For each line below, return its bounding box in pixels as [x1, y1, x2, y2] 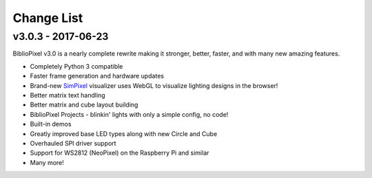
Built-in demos [30, 120, 72, 129]
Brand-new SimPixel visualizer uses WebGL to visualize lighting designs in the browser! [30, 81, 278, 89]
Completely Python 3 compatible [30, 62, 123, 70]
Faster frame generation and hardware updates [30, 72, 165, 80]
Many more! [30, 158, 65, 166]
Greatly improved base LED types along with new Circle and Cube [30, 129, 218, 137]
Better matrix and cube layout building [30, 100, 138, 109]
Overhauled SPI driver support [30, 139, 116, 147]
